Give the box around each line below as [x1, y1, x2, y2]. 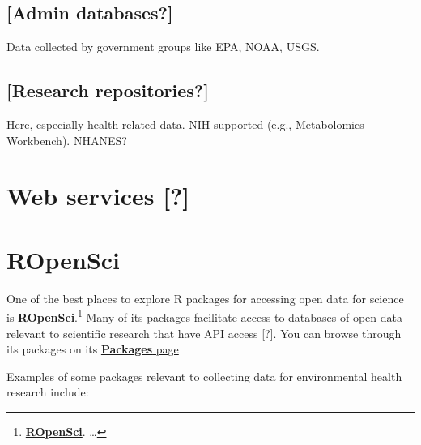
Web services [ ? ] [6, 179, 190, 212]
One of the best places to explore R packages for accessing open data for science [6, 289, 404, 306]
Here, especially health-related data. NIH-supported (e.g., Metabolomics [6, 116, 364, 132]
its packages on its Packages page [6, 340, 179, 357]
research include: [6, 383, 89, 400]
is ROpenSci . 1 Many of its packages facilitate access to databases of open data [6, 306, 402, 325]
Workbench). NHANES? [6, 131, 127, 148]
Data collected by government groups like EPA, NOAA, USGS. [6, 38, 320, 55]
